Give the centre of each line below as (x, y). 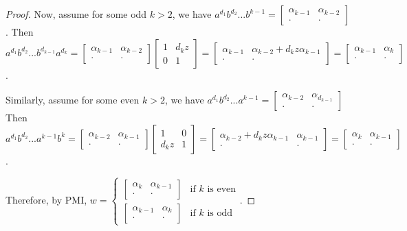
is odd (220, 213)
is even (222, 189)
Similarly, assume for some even (73, 100)
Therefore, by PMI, (46, 200)
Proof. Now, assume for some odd (76, 14)
